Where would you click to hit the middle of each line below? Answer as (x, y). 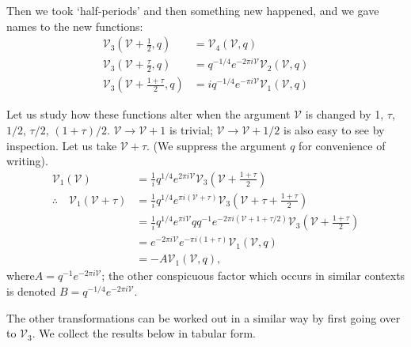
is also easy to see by (334, 129)
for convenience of (342, 145)
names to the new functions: (75, 26)
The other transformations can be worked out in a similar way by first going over (204, 317)
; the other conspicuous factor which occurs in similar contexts (253, 275)
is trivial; (191, 129)
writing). (27, 161)
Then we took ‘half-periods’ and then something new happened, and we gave (193, 10)
